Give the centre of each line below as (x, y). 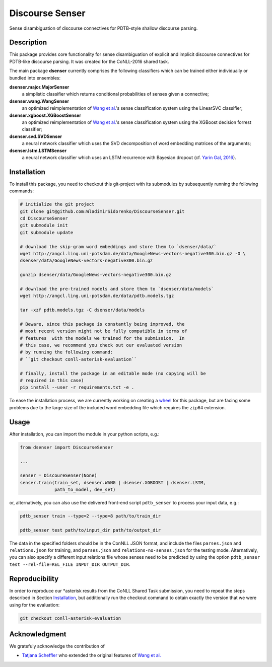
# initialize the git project (57, 204)
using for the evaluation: (35, 605)
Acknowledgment (38, 634)
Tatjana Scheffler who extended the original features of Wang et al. (91, 655)
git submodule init (44, 226)
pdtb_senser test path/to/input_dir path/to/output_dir (90, 530)
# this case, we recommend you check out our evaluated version (101, 345)
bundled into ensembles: (35, 78)
